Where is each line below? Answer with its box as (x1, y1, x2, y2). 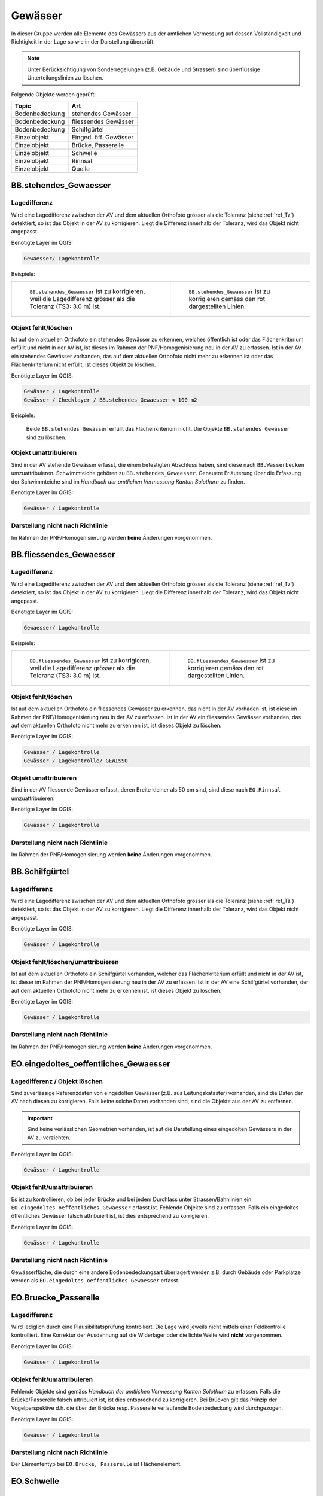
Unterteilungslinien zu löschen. (27, 74, 104, 81)
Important (27, 1114, 53, 1121)
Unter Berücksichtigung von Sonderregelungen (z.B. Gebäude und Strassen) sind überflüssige (27, 66, 260, 73)
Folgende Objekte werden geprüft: (11, 90, 96, 98)
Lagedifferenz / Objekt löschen (11, 1077, 103, 1085)
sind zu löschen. (26, 434, 67, 441)
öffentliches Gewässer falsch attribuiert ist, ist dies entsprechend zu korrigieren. (11, 1212, 209, 1220)
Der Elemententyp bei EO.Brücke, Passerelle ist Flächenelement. (11, 1461, 182, 1468)
